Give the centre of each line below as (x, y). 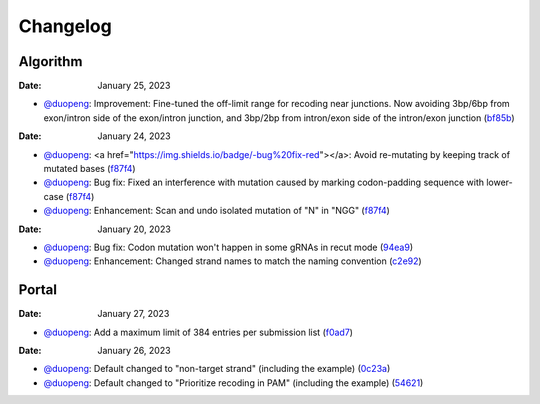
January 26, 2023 (134, 351)
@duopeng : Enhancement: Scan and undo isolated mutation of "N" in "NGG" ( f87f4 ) (216, 211)
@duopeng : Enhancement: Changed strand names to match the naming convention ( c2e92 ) (232, 261)
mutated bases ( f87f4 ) (89, 169)
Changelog (65, 26)
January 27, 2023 (133, 314)
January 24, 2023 (134, 136)
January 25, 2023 (134, 86)
